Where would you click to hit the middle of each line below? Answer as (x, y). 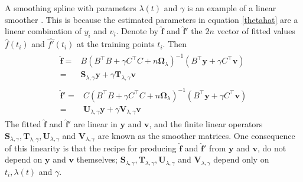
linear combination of (43, 31)
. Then (175, 44)
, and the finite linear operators (206, 124)
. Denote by (137, 31)
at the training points (116, 44)
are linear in (95, 124)
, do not (272, 148)
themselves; (97, 159)
